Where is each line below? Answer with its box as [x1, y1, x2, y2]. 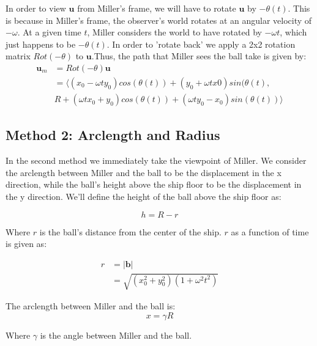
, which [280, 26, 307, 39]
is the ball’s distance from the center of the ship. [39, 225, 222, 238]
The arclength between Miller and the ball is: [6, 300, 176, 312]
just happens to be [6, 37, 76, 50]
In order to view [6, 2, 66, 14]
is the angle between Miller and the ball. [40, 329, 192, 342]
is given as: [6, 237, 47, 250]
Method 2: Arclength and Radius [6, 125, 220, 144]
